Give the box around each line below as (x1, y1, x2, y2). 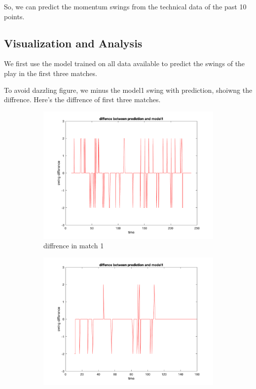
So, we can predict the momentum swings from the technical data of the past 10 (4, 1, 247, 11)
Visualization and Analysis (4, 35, 143, 50)
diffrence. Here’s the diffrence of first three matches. (4, 94, 161, 105)
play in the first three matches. (4, 68, 97, 78)
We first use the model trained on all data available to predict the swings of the (4, 58, 245, 69)
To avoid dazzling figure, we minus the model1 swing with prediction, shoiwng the (4, 84, 253, 95)
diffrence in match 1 (43, 240, 104, 251)
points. (4, 11, 25, 21)
